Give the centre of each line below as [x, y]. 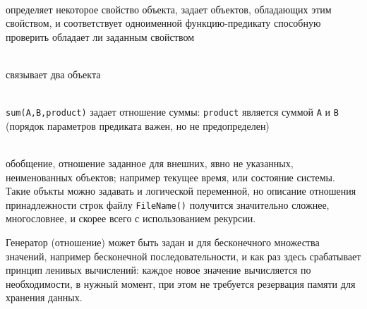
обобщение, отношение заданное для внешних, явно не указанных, [150, 163]
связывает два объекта [53, 74]
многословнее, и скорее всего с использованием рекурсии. [131, 218]
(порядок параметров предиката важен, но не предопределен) [138, 125]
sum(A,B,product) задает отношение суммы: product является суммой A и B [172, 112]
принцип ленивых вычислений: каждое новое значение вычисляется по [158, 270]
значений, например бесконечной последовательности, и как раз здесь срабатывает [183, 256]
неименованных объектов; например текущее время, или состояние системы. [170, 177]
